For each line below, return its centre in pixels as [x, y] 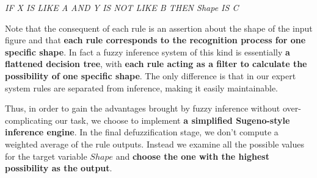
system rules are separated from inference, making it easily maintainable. [142, 87]
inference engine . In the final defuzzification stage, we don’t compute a [142, 132]
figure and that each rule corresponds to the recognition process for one [155, 40]
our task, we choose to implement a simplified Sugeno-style [173, 120]
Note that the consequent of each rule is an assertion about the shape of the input [159, 28]
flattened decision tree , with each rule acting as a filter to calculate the [156, 64]
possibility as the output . [59, 168]
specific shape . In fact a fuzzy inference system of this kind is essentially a [148, 52]
